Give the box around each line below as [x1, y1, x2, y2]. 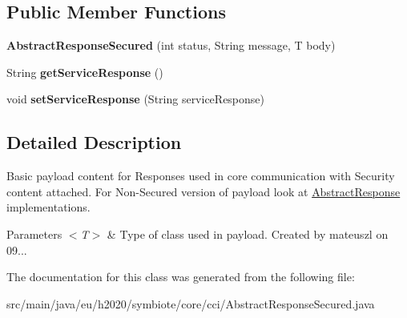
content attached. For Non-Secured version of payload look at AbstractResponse [6, 183, 401, 199]
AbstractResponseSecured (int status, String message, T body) [6, 37, 336, 54]
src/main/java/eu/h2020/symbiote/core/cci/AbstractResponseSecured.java [6, 295, 375, 312]
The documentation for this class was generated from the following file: [6, 268, 355, 285]
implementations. [6, 199, 91, 215]
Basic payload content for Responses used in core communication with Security [6, 167, 395, 184]
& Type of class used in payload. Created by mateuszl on [107, 225, 389, 242]
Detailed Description [6, 130, 182, 155]
